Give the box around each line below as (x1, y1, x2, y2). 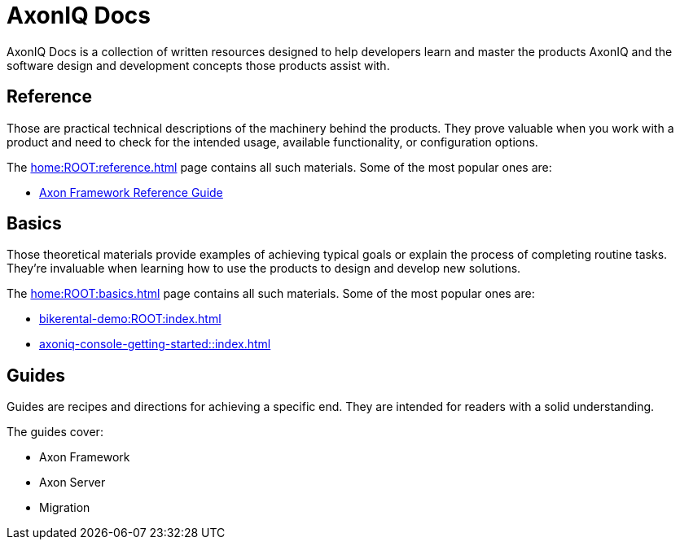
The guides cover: (7, 425, 103, 439)
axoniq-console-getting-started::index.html (39, 337, 271, 352)
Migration (39, 500, 90, 515)
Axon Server (39, 475, 106, 490)
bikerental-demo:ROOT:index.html (39, 312, 222, 326)
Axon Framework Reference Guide (39, 185, 223, 199)
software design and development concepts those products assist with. (7, 58, 390, 72)
